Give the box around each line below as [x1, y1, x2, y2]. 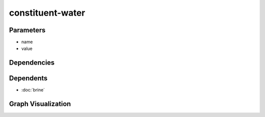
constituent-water [9, 7, 85, 18]
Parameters [9, 26, 46, 34]
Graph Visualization [9, 100, 71, 108]
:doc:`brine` [21, 87, 45, 93]
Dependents [9, 74, 48, 83]
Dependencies [9, 59, 55, 67]
